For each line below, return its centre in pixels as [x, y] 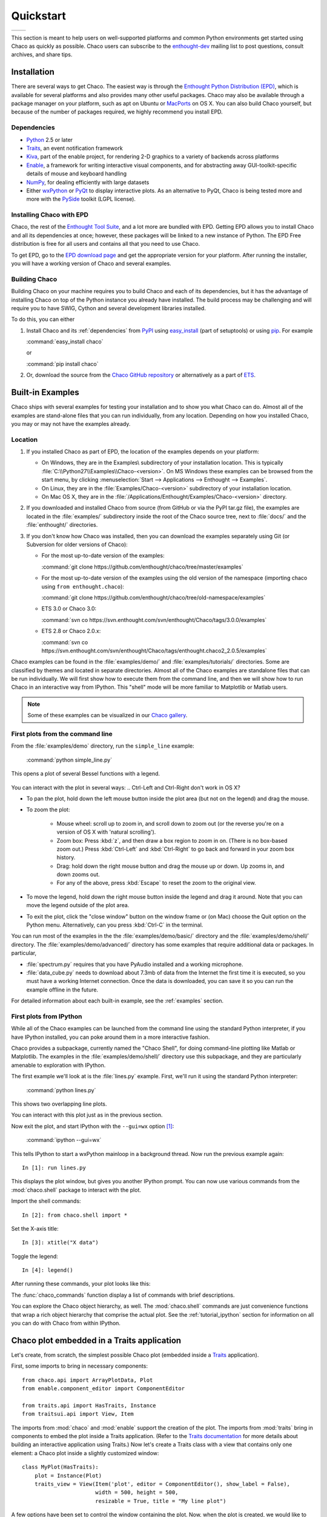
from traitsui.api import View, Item [78, 1414]
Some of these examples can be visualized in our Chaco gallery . [107, 715]
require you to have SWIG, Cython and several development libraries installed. [108, 308]
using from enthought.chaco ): [83, 586]
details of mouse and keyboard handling [77, 174]
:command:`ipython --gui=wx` [64, 1140]
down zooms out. [78, 874]
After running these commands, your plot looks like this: [81, 1284]
